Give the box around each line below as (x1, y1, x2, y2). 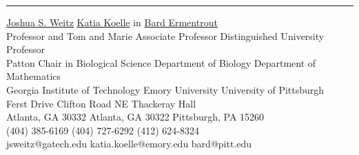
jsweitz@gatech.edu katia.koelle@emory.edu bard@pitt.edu (6, 136, 252, 151)
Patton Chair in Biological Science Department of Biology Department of (6, 55, 316, 70)
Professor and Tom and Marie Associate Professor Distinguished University (6, 28, 325, 43)
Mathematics (6, 69, 61, 83)
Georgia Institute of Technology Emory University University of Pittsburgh (6, 82, 325, 96)
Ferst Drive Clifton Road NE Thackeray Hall (6, 96, 196, 110)
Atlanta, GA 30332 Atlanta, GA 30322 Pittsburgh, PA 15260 (6, 110, 265, 124)
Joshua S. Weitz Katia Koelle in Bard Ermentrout (6, 15, 218, 29)
